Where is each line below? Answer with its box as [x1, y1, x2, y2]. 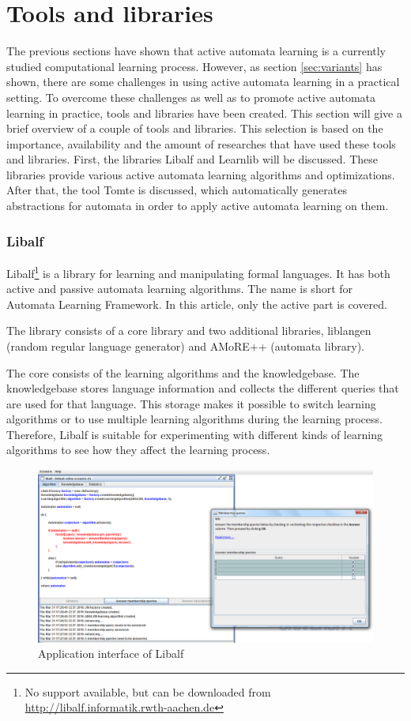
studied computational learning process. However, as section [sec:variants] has [6, 58, 383, 74]
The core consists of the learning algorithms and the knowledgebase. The [6, 364, 360, 381]
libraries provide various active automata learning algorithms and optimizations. [6, 166, 395, 182]
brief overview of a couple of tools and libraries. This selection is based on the [6, 120, 383, 137]
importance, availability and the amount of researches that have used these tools [6, 135, 396, 152]
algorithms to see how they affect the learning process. [6, 441, 270, 458]
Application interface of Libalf [38, 645, 184, 662]
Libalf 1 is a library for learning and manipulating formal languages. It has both [6, 262, 390, 281]
